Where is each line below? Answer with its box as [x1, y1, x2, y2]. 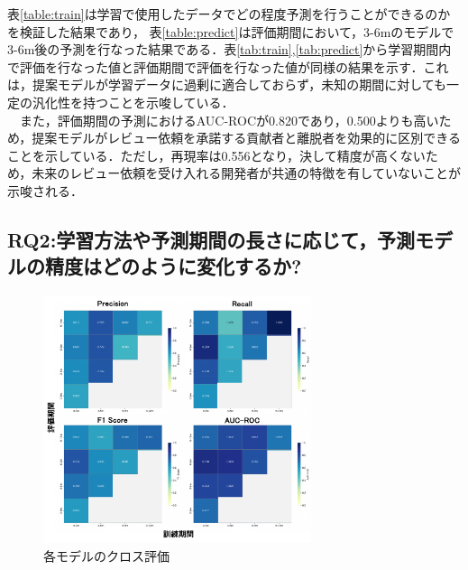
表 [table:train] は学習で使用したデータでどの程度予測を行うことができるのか [7, 5, 451, 23]
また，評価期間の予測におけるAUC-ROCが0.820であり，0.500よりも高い [19, 110, 439, 129]
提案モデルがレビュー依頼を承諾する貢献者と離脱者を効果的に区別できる [32, 128, 462, 147]
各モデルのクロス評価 [43, 546, 170, 565]
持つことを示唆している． [82, 92, 234, 111]
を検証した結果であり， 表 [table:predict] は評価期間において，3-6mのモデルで [7, 22, 454, 41]
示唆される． [7, 181, 83, 200]
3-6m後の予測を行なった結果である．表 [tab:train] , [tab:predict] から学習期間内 [7, 40, 452, 59]
